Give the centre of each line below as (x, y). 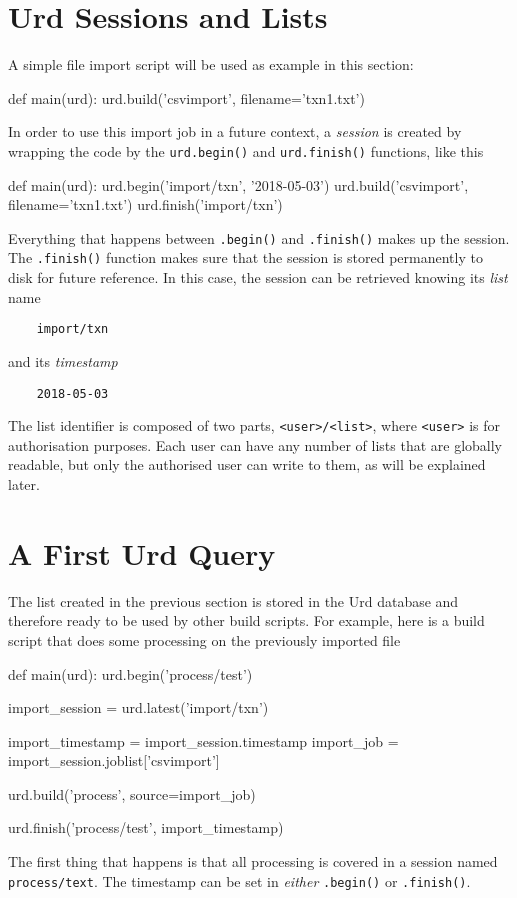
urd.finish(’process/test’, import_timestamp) (146, 827)
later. (24, 484)
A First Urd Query (142, 552)
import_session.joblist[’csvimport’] (114, 760)
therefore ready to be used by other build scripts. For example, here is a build (246, 620)
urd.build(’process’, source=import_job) (132, 793)
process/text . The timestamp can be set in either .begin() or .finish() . (239, 880)
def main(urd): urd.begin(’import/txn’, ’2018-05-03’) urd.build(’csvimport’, (238, 184)
